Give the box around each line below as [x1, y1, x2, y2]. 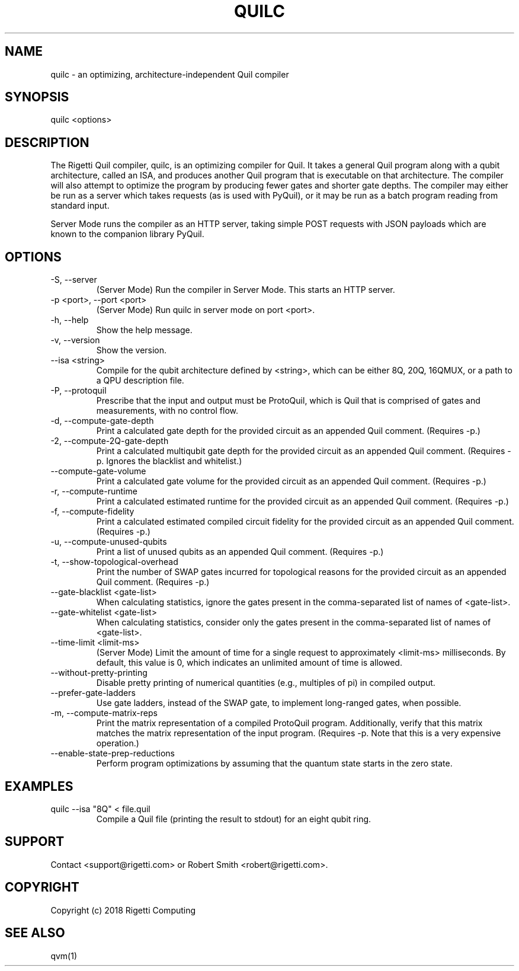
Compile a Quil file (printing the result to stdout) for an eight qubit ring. [96, 813, 371, 824]
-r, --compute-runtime [50, 486, 137, 497]
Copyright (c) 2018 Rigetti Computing [50, 905, 196, 915]
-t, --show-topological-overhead [50, 557, 178, 567]
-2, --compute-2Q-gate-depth [50, 436, 169, 446]
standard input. [50, 200, 110, 211]
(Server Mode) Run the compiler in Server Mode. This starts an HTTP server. [96, 285, 395, 295]
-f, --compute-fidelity [50, 506, 134, 517]
